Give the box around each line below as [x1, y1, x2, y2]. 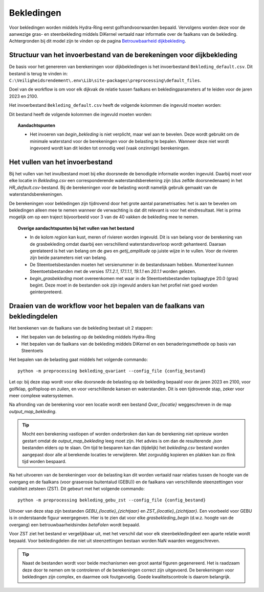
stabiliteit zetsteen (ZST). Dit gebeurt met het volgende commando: [9, 486, 145, 492]
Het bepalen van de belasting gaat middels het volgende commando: [9, 356, 148, 362]
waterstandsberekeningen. [9, 191, 63, 197]
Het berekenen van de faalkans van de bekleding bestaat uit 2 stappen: [9, 325, 153, 331]
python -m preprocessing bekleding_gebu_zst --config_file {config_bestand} [18, 497, 206, 503]
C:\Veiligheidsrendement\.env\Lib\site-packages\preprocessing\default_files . [9, 77, 201, 83]
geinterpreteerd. [30, 289, 63, 295]
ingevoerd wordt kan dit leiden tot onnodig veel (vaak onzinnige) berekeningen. [30, 145, 190, 151]
